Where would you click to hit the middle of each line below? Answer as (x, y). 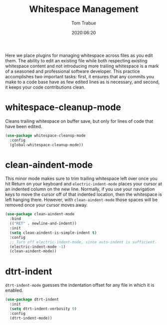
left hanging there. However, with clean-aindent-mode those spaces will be (82, 200)
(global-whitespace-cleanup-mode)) (47, 145)
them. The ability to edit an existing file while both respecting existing (77, 60)
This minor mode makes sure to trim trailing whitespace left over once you (82, 178)
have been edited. (24, 126)
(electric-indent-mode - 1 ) (38, 247)
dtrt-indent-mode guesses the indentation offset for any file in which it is (80, 285)
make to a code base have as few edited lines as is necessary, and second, (83, 82)
